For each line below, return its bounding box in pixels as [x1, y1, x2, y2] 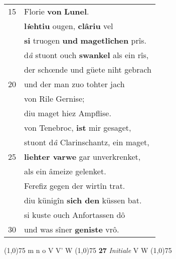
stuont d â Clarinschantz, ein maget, [24, 136, 149, 148]
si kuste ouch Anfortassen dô [24, 209, 125, 220]
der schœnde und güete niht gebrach [24, 64, 151, 75]
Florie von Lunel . [24, 6, 89, 17]
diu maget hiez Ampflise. [24, 107, 111, 119]
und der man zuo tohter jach [24, 78, 125, 90]
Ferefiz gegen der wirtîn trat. [24, 180, 125, 191]
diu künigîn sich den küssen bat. [24, 194, 142, 206]
